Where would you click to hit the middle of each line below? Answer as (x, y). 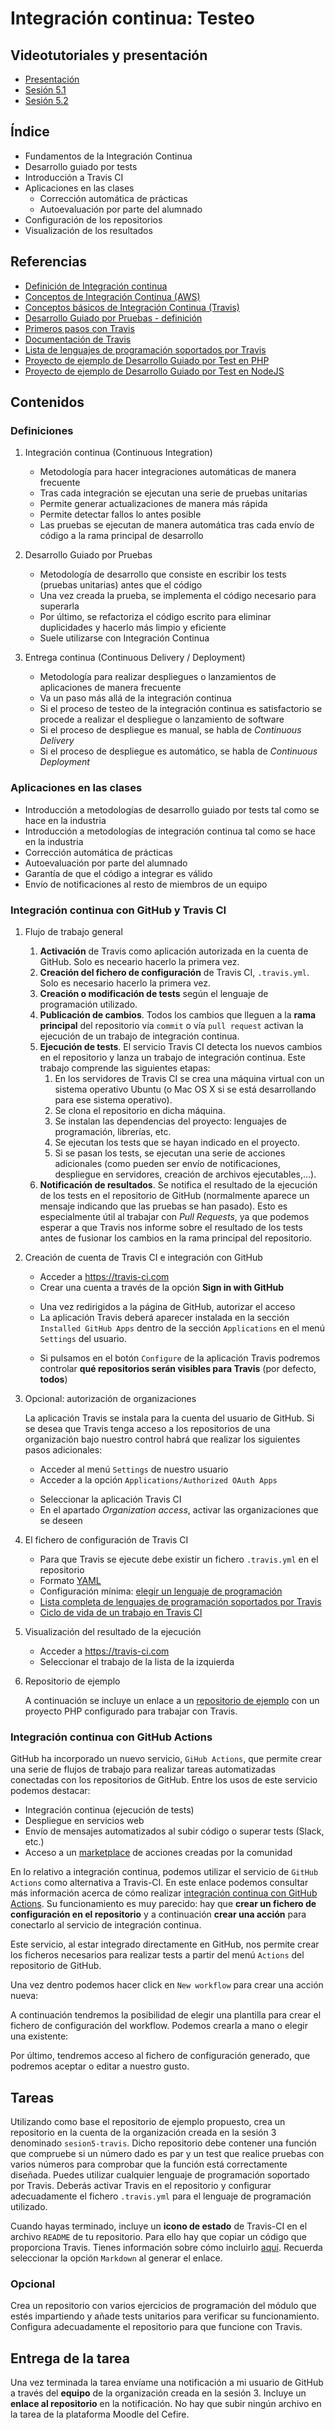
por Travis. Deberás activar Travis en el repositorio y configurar (141, 2186)
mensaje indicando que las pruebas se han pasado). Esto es (163, 1206)
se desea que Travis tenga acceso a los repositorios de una (147, 1428)
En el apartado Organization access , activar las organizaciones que (179, 1509)
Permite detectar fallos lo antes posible (120, 514)
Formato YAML (70, 1580)
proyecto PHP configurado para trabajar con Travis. (131, 1711)
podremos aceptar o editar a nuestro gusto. (100, 2066)
